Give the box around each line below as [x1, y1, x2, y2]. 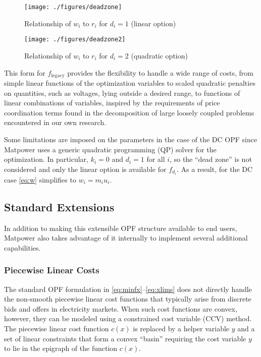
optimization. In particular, [4, 154, 88, 164]
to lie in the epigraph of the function [4, 343, 118, 353]
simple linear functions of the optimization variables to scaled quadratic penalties [4, 77, 255, 88]
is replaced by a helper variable [133, 323, 230, 333]
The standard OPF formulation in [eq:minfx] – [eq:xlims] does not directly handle [4, 283, 252, 294]
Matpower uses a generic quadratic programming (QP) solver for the [4, 144, 217, 154]
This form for [4, 67, 45, 78]
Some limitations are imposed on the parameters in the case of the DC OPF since [4, 134, 257, 144]
